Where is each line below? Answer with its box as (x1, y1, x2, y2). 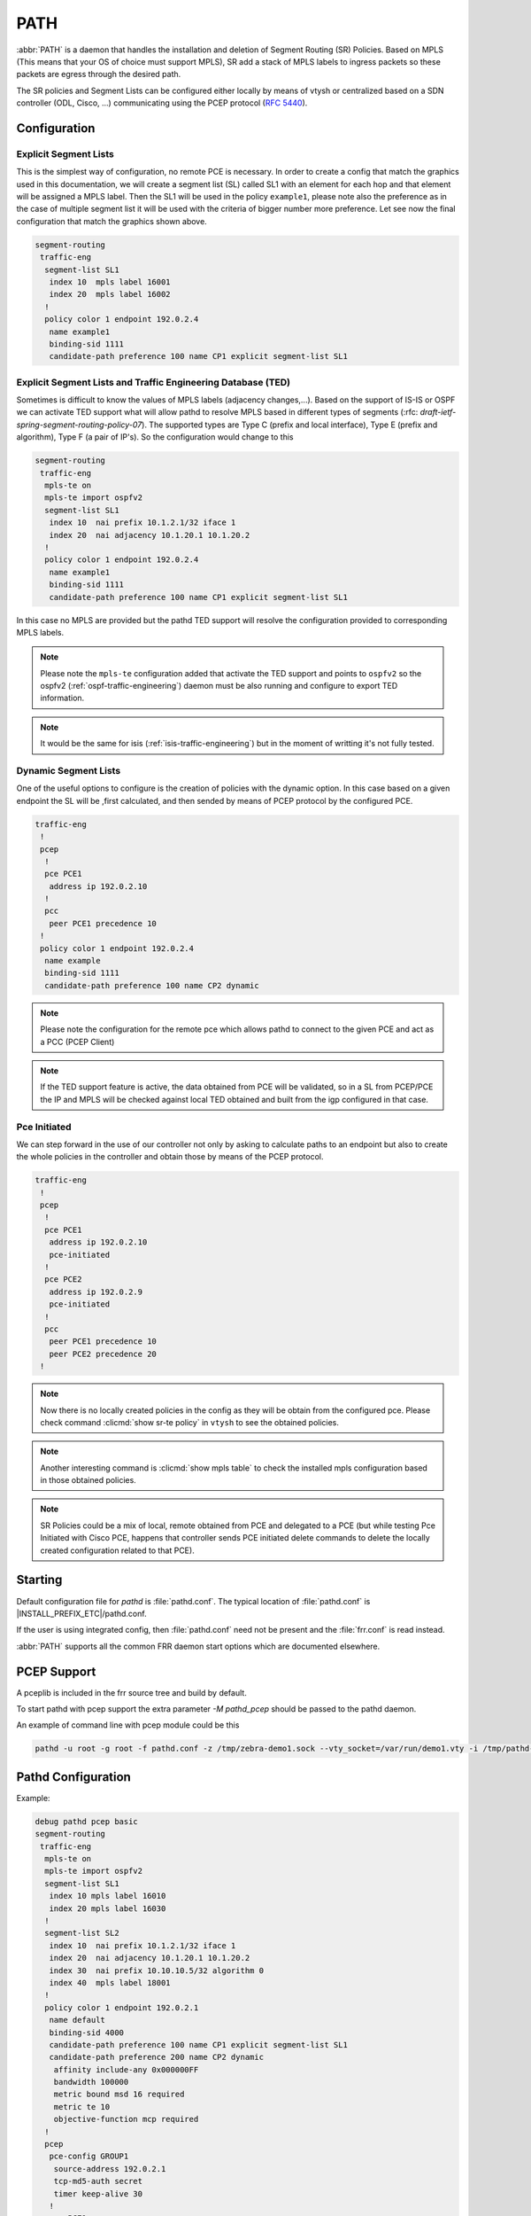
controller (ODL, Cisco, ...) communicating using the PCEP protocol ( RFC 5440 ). (16, 98, 308, 108)
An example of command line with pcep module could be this (16, 1720, 240, 1730)
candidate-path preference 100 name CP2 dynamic (44, 980, 260, 990)
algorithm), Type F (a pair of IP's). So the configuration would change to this (16, 432, 294, 442)
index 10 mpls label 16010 (49, 1891, 166, 1901)
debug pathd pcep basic (35, 1816, 139, 1826)
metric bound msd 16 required (53, 2089, 185, 2100)
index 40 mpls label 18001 (49, 1978, 172, 1987)
